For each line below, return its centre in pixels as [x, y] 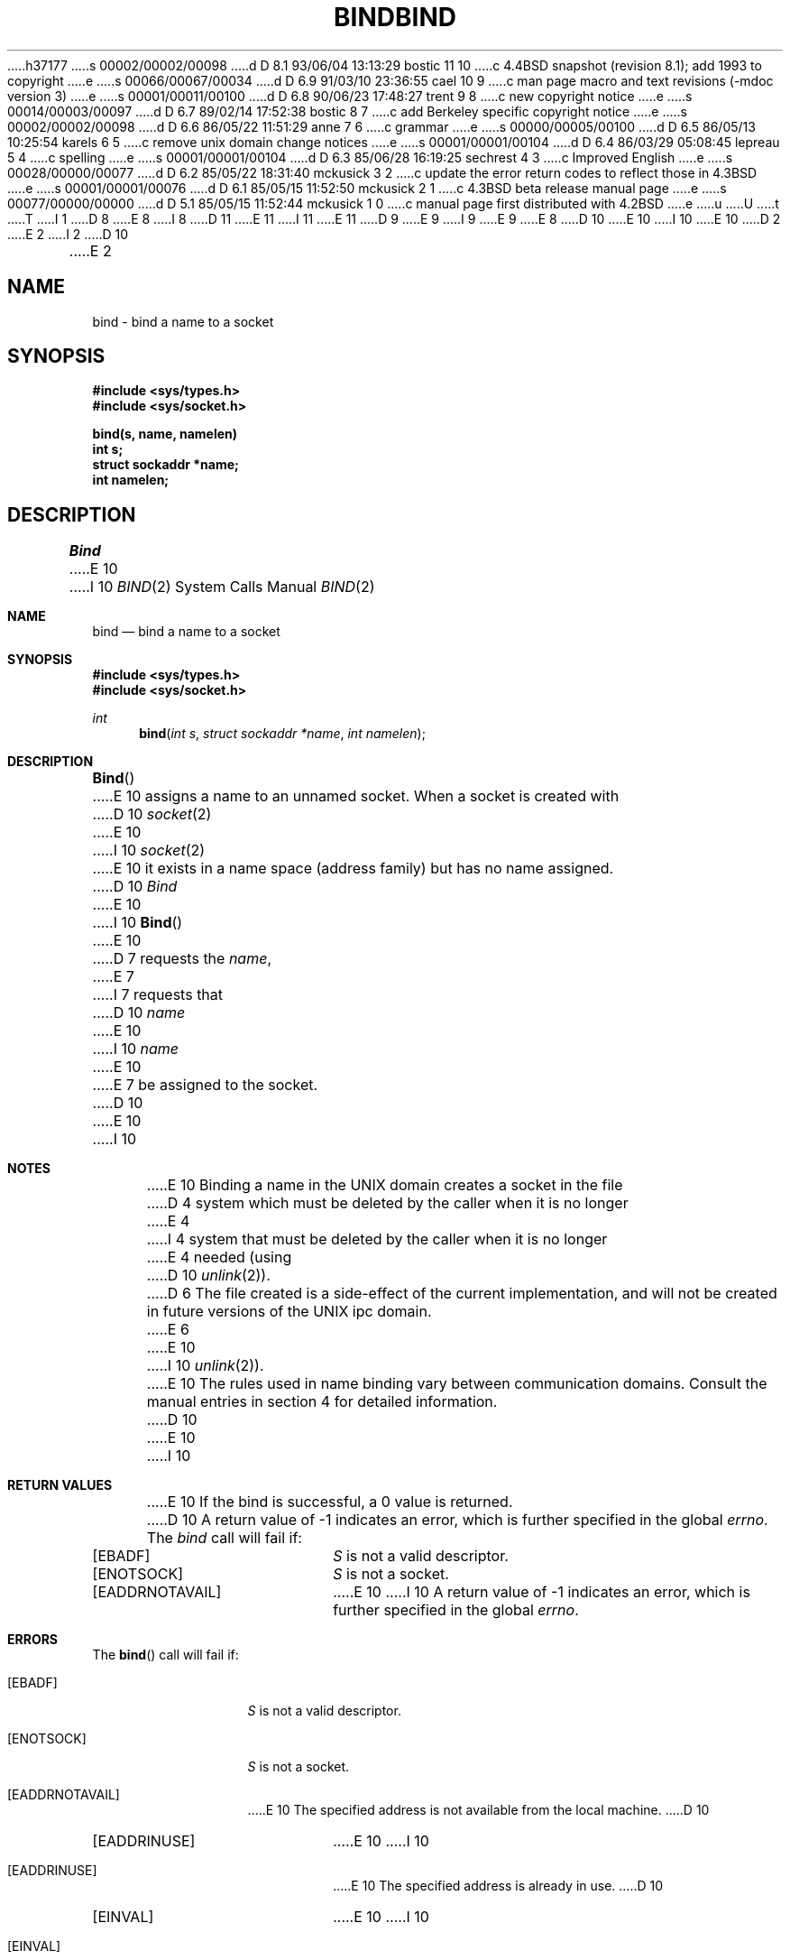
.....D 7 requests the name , [182, 959]
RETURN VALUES [60, 1485]
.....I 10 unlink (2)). [205, 1366]
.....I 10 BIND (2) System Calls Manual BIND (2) [222, 587]
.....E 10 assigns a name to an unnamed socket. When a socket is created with [356, 796]
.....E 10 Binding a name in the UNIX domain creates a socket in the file [385, 1185]
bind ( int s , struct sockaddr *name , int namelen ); [282, 734]
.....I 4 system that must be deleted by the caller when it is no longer [377, 1239]
